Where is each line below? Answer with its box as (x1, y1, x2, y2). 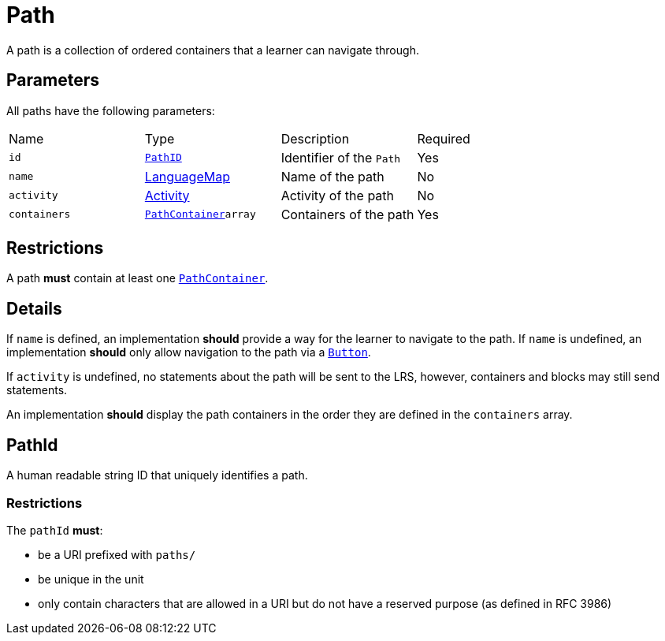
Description (280, 130, 350, 147)
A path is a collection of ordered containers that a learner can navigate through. (6, 43, 419, 57)
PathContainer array (144, 208, 256, 221)
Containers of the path (280, 206, 414, 222)
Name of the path (280, 168, 385, 184)
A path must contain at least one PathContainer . (6, 271, 269, 285)
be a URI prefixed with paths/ (38, 547, 196, 561)
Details (6, 298, 62, 319)
